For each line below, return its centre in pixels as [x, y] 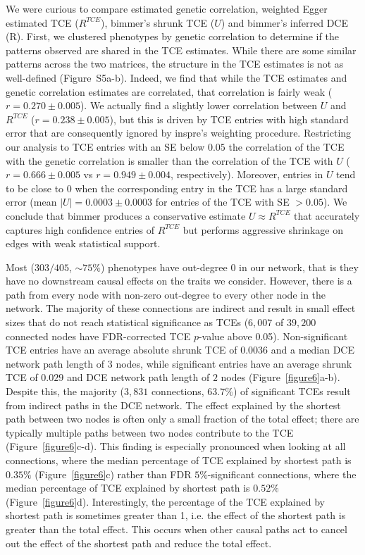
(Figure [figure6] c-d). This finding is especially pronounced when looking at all [176, 446]
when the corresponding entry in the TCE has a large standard [211, 188]
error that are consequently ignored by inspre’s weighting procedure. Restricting [179, 133]
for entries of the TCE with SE [222, 202]
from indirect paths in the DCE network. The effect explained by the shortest [173, 405]
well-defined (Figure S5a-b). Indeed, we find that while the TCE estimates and [177, 77]
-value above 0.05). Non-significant [273, 336]
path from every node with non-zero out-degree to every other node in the [166, 294]
